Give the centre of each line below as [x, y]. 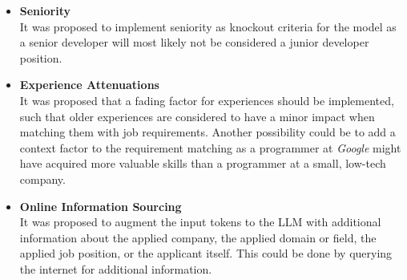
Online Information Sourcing [101, 206]
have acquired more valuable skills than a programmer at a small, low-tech [203, 163]
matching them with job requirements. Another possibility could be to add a [208, 132]
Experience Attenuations [89, 85]
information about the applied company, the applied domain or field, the [198, 237]
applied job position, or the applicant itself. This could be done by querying [206, 253]
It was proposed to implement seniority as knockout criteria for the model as [208, 26]
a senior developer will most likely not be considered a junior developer [194, 42]
